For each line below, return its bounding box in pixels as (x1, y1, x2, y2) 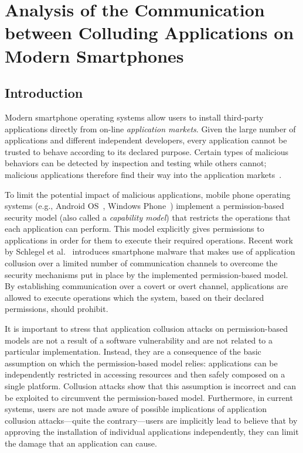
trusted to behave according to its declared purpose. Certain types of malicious (5, 145, 288, 157)
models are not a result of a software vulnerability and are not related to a (5, 334, 273, 346)
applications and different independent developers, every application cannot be (5, 134, 287, 146)
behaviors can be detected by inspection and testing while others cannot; (5, 157, 267, 169)
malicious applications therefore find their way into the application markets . (5, 168, 282, 180)
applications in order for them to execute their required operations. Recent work (5, 234, 293, 246)
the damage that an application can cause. (5, 437, 157, 449)
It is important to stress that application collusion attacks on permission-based (5, 322, 288, 335)
